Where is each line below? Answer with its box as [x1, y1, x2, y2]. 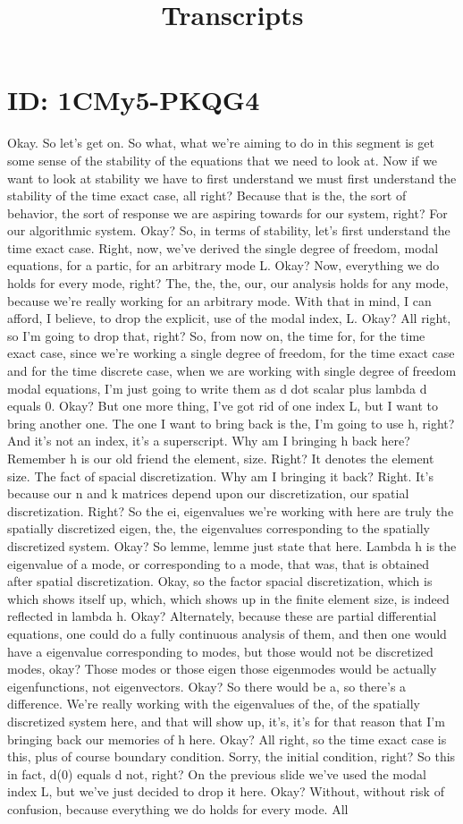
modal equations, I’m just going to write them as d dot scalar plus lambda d [7, 378, 427, 397]
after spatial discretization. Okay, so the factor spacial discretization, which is [7, 572, 433, 590]
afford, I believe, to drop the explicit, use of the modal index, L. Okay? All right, [7, 309, 451, 327]
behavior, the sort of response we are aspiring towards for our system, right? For [7, 203, 448, 222]
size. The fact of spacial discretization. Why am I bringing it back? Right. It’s [7, 466, 434, 485]
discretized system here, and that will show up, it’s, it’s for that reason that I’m [7, 711, 445, 730]
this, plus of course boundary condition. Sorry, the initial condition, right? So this [7, 747, 456, 766]
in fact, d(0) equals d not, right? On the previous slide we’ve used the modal [7, 764, 426, 783]
